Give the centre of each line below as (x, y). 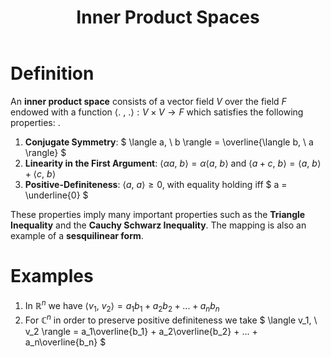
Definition (52, 73)
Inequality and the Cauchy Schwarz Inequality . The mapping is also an (158, 225)
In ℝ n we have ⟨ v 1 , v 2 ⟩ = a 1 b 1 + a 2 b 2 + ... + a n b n (122, 305)
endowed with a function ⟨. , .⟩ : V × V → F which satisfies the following (157, 112)
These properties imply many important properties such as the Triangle (158, 214)
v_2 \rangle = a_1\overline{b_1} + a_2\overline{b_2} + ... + (141, 331)
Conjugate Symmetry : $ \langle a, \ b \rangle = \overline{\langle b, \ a (169, 142)
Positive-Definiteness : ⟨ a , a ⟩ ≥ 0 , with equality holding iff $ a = (156, 184)
